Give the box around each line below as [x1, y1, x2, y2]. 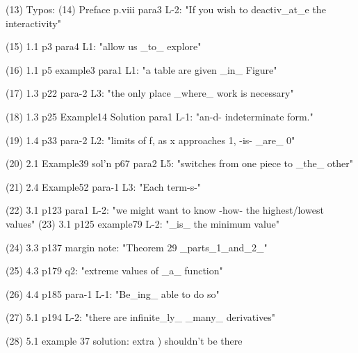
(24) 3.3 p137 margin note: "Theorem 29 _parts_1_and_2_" [6, 240, 268, 254]
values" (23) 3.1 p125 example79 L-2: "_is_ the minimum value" [6, 216, 280, 230]
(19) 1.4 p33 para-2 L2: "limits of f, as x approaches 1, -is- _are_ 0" [6, 132, 295, 147]
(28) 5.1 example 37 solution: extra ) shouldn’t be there [6, 333, 243, 347]
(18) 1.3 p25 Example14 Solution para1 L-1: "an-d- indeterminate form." [6, 109, 314, 123]
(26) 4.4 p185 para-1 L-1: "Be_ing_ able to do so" [6, 286, 220, 301]
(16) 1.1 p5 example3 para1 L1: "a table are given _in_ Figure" [6, 62, 277, 77]
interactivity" [6, 15, 61, 30]
